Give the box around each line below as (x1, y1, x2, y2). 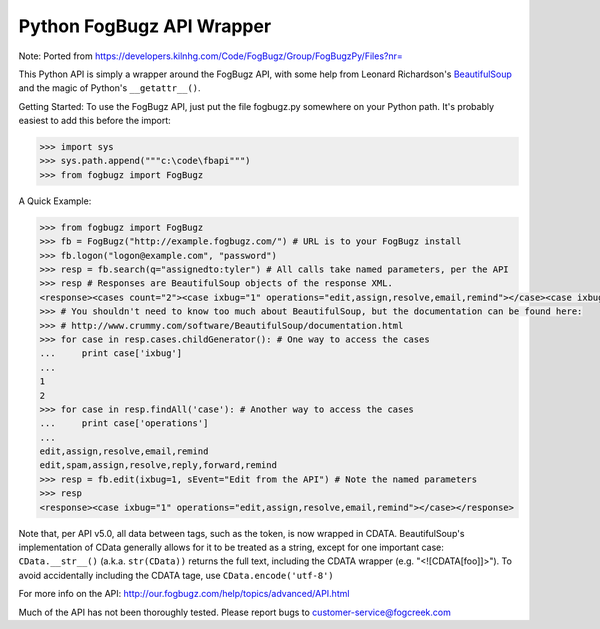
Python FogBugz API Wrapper (18, 15, 272, 37)
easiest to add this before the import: (18, 115, 172, 127)
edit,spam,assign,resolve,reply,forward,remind (39, 460, 277, 471)
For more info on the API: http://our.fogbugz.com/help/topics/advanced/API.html (18, 588, 350, 600)
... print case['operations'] (39, 418, 209, 429)
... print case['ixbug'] (39, 348, 183, 359)
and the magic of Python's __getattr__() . (18, 82, 201, 94)
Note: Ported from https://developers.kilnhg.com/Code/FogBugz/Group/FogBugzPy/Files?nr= (18, 50, 404, 62)
